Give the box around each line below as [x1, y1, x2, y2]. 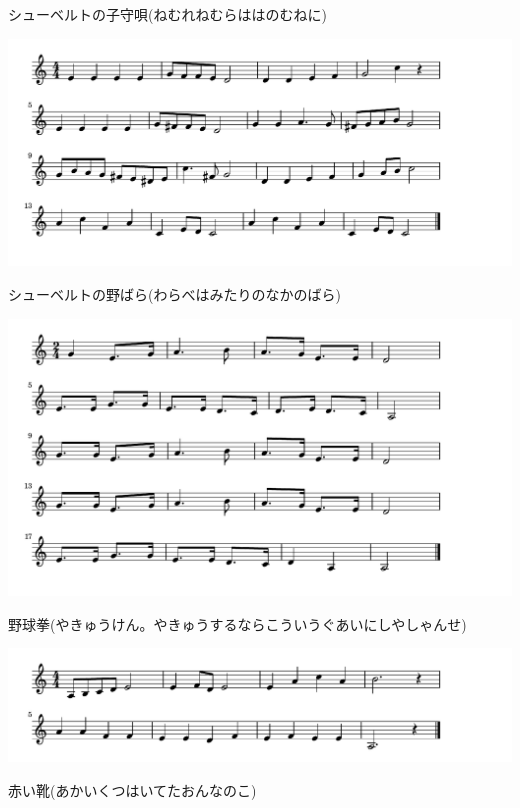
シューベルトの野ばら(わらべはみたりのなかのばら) [8, 284, 341, 305]
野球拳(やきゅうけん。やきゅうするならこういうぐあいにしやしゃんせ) [8, 613, 467, 634]
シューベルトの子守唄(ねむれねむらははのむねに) [8, 4, 327, 24]
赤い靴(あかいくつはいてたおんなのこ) [8, 779, 257, 800]
